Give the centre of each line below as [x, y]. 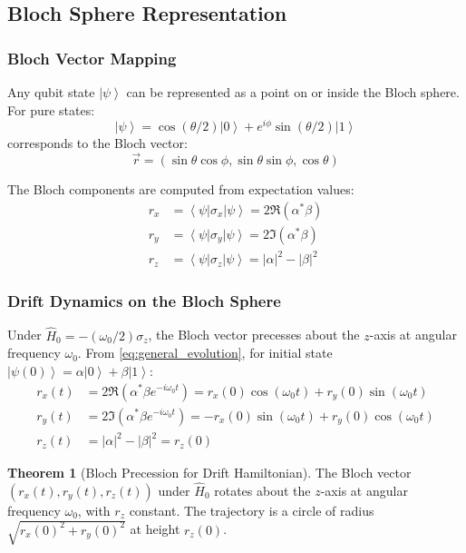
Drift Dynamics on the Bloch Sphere [144, 301]
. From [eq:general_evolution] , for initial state [205, 353]
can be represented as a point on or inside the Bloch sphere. [293, 92]
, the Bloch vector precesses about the [254, 335]
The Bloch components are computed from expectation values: [181, 189]
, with [94, 510]
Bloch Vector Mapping [92, 58]
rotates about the [262, 490]
